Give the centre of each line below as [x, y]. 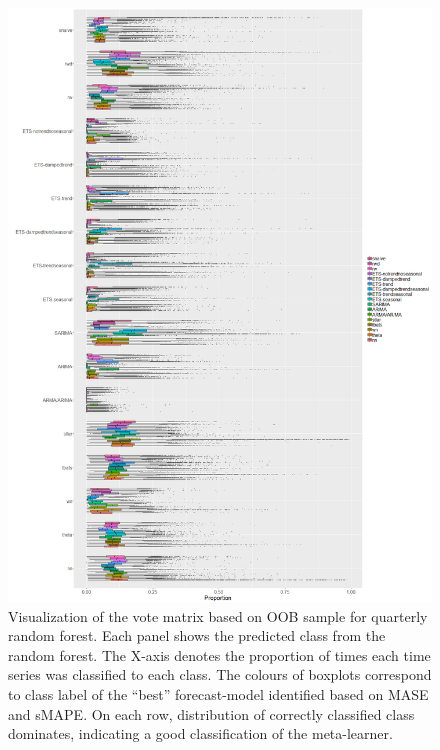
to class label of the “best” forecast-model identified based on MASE [218, 693]
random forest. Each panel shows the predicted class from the [197, 635]
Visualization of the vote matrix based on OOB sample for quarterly [218, 615]
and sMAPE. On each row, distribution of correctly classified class [211, 713]
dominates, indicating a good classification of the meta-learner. [200, 733]
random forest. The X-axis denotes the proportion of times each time [219, 654]
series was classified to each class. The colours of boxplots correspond [220, 674]
